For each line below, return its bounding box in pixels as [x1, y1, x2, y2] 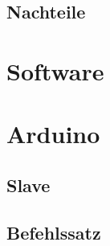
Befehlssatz [6, 219, 101, 244]
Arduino [6, 117, 100, 150]
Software [6, 54, 104, 87]
